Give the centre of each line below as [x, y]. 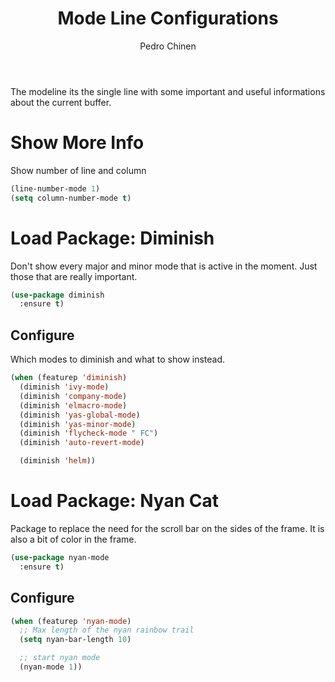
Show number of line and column [78, 170]
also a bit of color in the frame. [73, 539]
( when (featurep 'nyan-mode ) [71, 621]
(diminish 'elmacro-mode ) [73, 405]
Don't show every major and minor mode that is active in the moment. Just [164, 266]
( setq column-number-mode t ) [71, 198]
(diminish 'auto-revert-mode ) [82, 443]
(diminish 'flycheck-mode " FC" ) [89, 433]
